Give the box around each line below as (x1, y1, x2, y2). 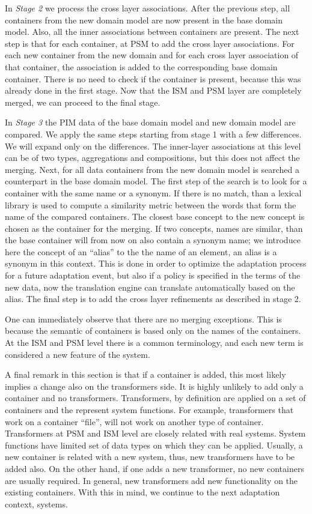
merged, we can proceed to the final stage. (5, 95, 161, 108)
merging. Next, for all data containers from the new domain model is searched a (5, 163, 300, 175)
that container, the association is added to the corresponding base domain (5, 60, 278, 73)
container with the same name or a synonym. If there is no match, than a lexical (5, 186, 302, 199)
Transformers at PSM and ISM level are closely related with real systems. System (5, 427, 306, 440)
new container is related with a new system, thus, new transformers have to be (5, 450, 295, 463)
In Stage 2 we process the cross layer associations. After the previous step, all (5, 2, 290, 14)
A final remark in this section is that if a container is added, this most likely (5, 368, 286, 381)
